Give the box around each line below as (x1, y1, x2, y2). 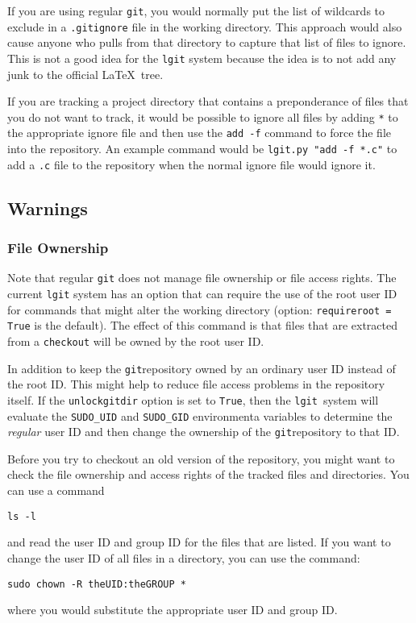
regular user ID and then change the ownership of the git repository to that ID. (7, 423, 400, 440)
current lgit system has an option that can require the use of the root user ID (7, 285, 397, 302)
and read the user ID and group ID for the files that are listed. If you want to (7, 534, 391, 550)
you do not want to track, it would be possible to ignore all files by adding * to (7, 108, 398, 125)
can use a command (7, 482, 105, 499)
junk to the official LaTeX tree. (7, 65, 164, 82)
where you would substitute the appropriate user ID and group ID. (7, 601, 338, 618)
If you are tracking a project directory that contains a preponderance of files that (7, 93, 409, 110)
